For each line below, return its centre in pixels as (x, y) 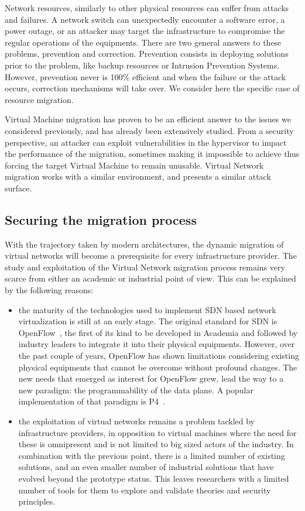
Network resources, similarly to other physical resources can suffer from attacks (147, 8)
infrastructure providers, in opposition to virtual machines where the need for (157, 432)
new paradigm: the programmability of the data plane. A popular (136, 390)
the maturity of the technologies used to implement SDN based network (147, 309)
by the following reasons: (49, 290)
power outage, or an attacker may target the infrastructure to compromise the (145, 31)
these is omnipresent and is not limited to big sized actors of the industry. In (156, 444)
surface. (18, 188)
